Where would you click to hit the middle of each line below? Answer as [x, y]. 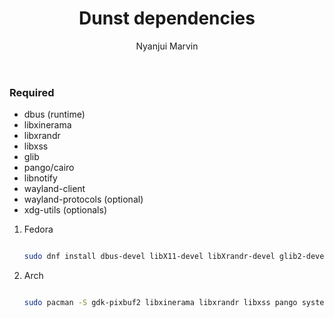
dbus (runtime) [54, 114]
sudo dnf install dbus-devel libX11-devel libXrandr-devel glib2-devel [176, 257]
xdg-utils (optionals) [65, 210]
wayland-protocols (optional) [83, 199]
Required [32, 92]
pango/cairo [49, 168]
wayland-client [54, 189]
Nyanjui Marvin [167, 46]
